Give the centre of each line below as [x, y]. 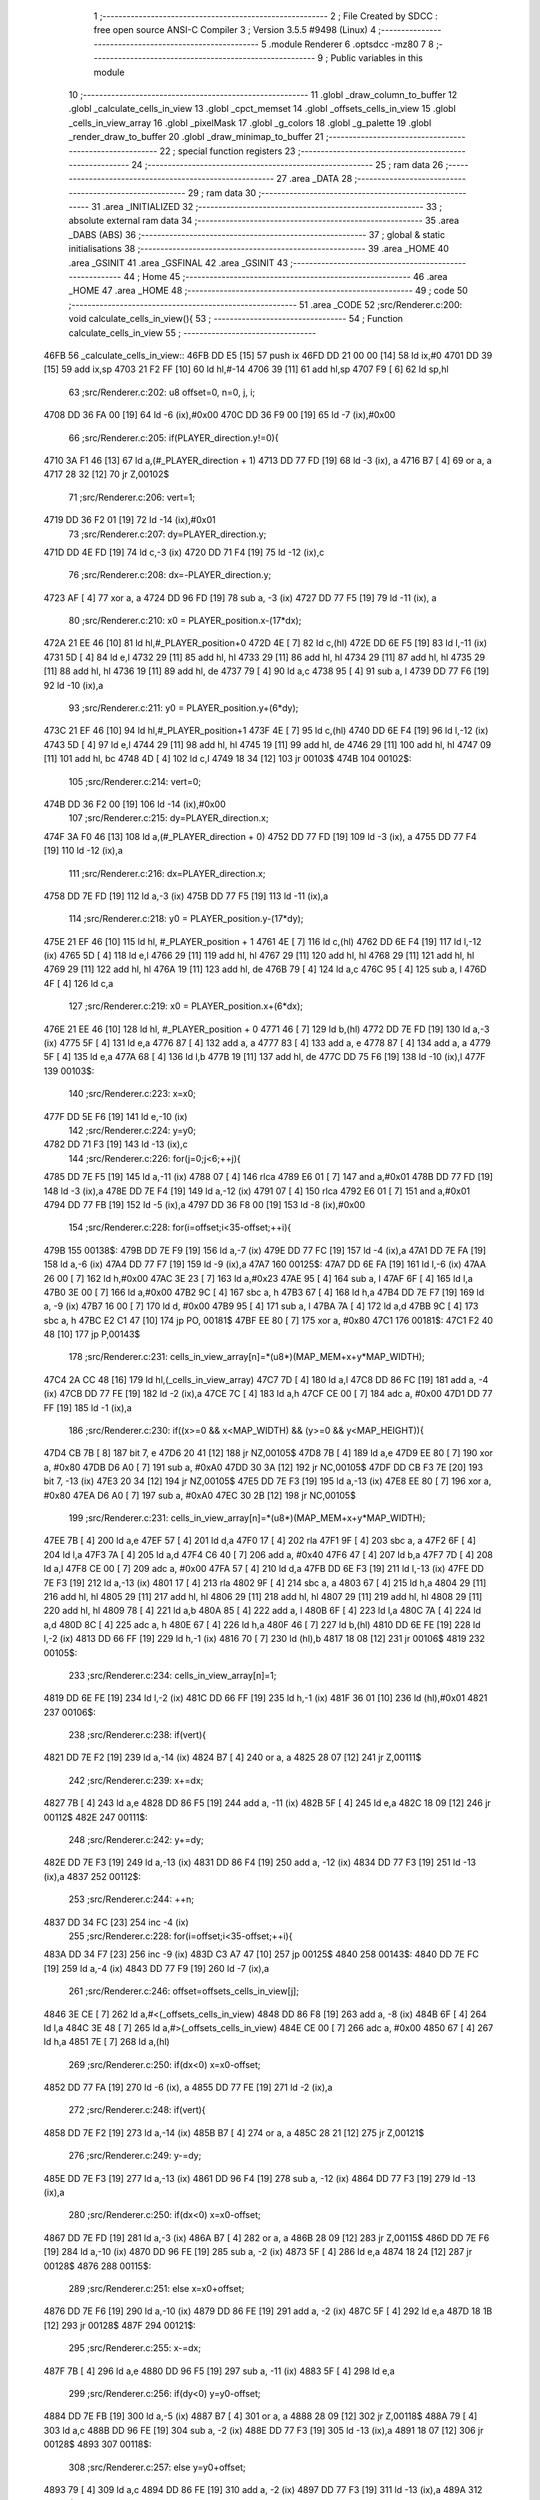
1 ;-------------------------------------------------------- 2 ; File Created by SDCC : [266, 16]
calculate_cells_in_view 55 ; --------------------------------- [192, 332]
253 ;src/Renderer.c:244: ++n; [131, 1899]
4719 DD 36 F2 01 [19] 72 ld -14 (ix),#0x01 [129, 520]
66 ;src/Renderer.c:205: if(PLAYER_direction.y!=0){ [173, 437]
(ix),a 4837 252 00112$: [92, 1876]
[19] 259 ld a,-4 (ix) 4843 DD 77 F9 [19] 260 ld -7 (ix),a [156, 1968]
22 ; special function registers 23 [227, 151]
